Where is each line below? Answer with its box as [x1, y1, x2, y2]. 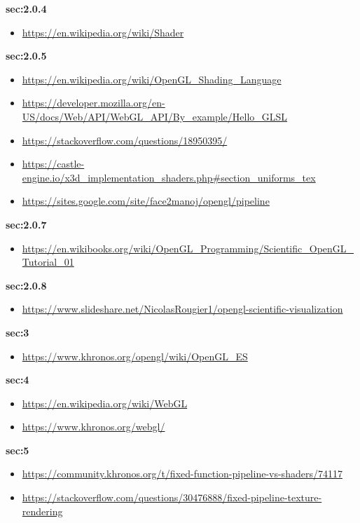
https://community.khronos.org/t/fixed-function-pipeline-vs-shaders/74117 [22, 466, 342, 481]
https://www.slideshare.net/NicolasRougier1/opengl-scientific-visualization [22, 301, 343, 316]
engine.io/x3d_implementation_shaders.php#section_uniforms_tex [22, 170, 316, 184]
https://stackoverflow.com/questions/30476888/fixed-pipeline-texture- [22, 490, 322, 505]
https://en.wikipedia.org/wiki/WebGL [22, 395, 188, 410]
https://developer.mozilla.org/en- [22, 95, 165, 110]
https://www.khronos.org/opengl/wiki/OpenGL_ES [22, 348, 248, 363]
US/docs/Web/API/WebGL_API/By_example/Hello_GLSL [22, 109, 288, 123]
